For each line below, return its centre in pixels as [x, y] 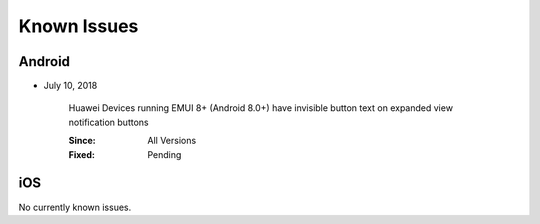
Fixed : [81, 154]
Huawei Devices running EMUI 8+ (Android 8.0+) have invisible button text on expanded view [261, 108]
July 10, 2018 [70, 86]
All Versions [172, 141]
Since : [82, 141]
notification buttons [108, 122]
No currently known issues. [75, 207]
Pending [164, 154]
